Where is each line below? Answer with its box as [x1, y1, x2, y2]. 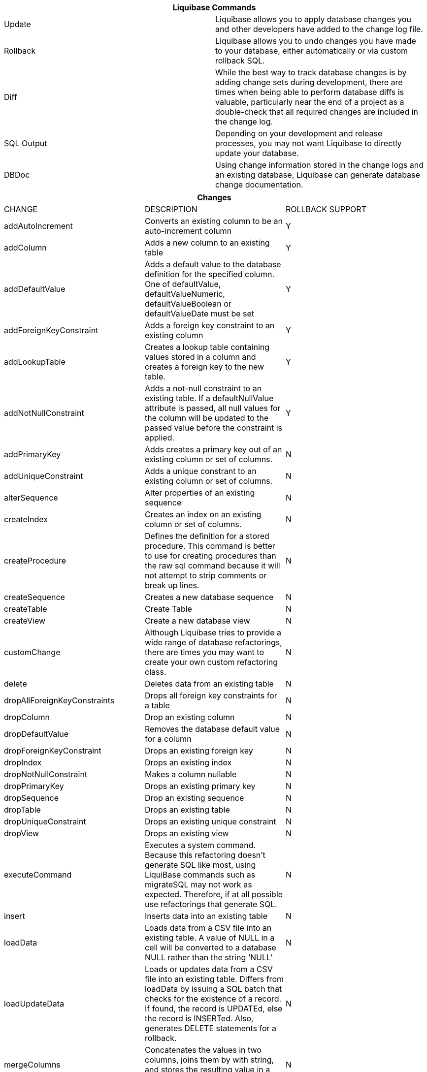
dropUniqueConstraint [4, 817, 86, 826]
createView [4, 616, 46, 626]
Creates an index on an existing [144, 509, 262, 519]
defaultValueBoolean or [144, 299, 231, 309]
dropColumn [4, 712, 50, 722]
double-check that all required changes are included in [215, 107, 419, 117]
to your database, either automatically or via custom [215, 46, 408, 56]
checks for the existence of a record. [144, 994, 282, 1004]
